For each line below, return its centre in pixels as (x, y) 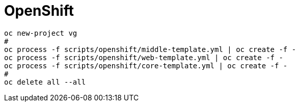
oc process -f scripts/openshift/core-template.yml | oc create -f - (146, 65)
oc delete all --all (45, 82)
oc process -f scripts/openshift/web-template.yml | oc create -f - (144, 57)
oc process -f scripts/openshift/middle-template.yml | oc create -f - (150, 49)
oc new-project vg (41, 33)
